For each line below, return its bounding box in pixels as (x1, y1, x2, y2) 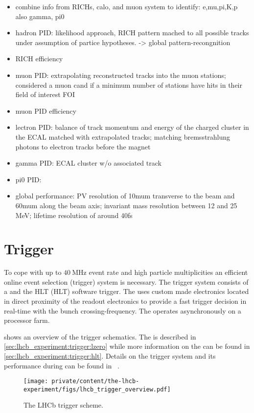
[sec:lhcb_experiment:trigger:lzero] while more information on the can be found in (4, 341, 250, 351)
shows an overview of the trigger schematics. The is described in (4, 331, 196, 341)
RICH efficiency (15, 53, 63, 64)
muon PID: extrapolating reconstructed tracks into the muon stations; (15, 70, 226, 80)
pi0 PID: (15, 174, 42, 184)
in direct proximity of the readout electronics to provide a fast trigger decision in (4, 296, 247, 306)
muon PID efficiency (15, 105, 76, 116)
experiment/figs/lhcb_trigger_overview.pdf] (23, 386, 171, 393)
